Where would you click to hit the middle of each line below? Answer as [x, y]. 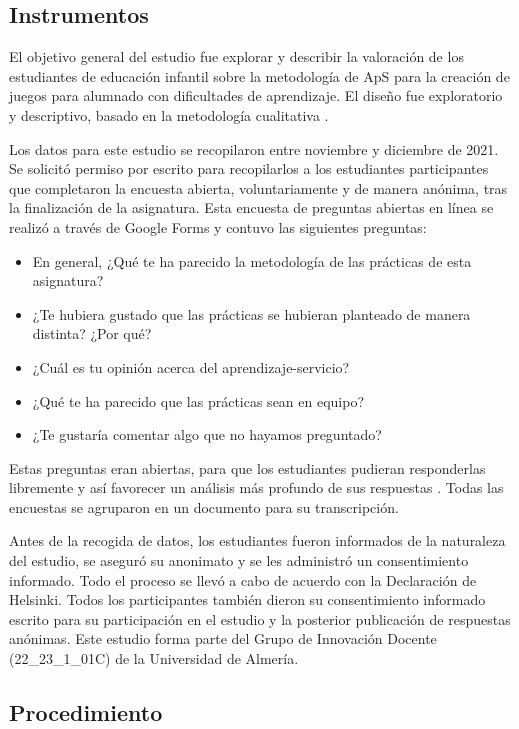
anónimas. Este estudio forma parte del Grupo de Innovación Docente [223, 638]
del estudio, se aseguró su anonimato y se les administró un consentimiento [239, 560]
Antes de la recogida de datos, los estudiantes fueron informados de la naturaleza [257, 540]
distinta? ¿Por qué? [92, 333]
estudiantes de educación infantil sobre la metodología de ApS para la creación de [259, 75]
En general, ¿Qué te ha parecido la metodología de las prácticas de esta [252, 260]
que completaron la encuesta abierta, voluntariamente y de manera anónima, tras [258, 187]
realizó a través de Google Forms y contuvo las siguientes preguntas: [218, 226]
